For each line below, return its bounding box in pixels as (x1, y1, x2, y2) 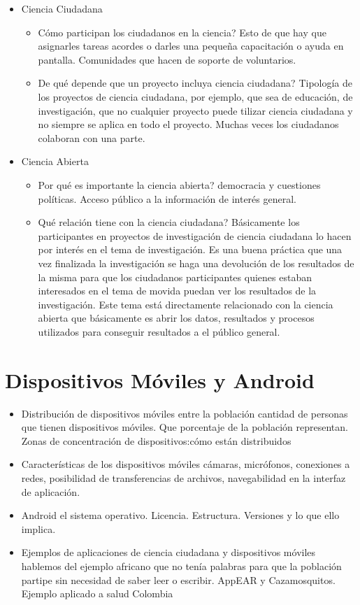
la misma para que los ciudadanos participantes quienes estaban (38, 269, 312, 284)
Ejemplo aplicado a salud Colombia (21, 586, 173, 601)
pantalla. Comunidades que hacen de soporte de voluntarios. (38, 52, 296, 66)
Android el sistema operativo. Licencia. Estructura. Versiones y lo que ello (21, 508, 340, 522)
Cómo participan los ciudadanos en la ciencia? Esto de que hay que (38, 24, 326, 39)
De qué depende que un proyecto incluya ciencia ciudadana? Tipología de (38, 76, 353, 90)
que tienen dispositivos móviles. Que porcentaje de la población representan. (21, 420, 348, 434)
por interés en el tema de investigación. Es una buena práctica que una (38, 242, 343, 257)
